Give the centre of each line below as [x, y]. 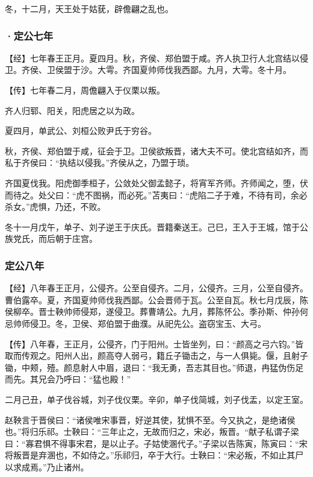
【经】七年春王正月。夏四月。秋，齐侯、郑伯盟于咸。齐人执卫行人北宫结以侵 [156, 58]
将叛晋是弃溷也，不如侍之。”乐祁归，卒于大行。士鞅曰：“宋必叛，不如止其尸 [154, 455]
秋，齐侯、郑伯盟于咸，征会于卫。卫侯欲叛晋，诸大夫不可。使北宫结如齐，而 [156, 150]
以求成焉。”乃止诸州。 [47, 466]
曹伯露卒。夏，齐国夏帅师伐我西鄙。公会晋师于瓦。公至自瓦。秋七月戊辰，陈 [156, 299]
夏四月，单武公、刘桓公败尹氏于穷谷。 [81, 131]
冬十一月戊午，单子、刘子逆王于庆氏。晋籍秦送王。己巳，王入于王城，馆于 [152, 226]
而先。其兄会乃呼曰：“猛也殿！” [68, 379]
